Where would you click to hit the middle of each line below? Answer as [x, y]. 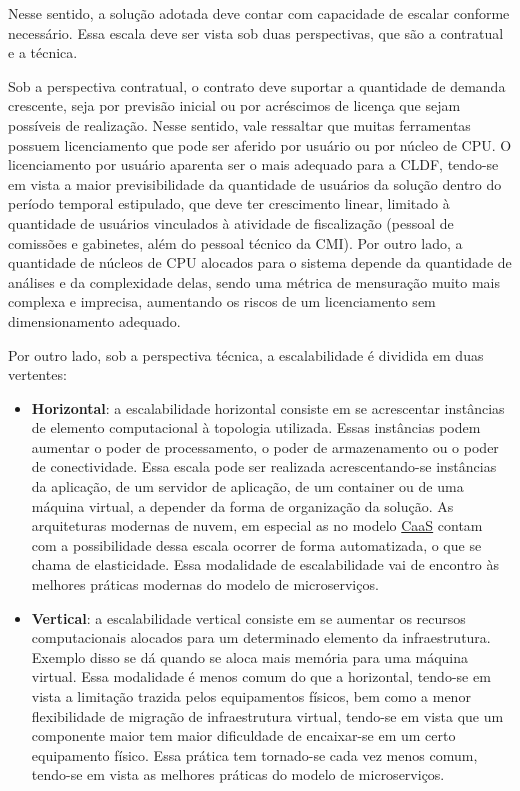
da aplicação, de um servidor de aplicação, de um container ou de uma [247, 486]
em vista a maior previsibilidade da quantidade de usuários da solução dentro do [255, 183]
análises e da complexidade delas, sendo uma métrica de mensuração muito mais [254, 281]
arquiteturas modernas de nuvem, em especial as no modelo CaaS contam [257, 525]
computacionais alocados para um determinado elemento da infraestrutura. [261, 637]
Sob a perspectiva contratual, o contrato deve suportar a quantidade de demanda [257, 85]
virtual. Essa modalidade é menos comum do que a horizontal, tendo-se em [261, 676]
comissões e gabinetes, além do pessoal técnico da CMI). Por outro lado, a [235, 242]
